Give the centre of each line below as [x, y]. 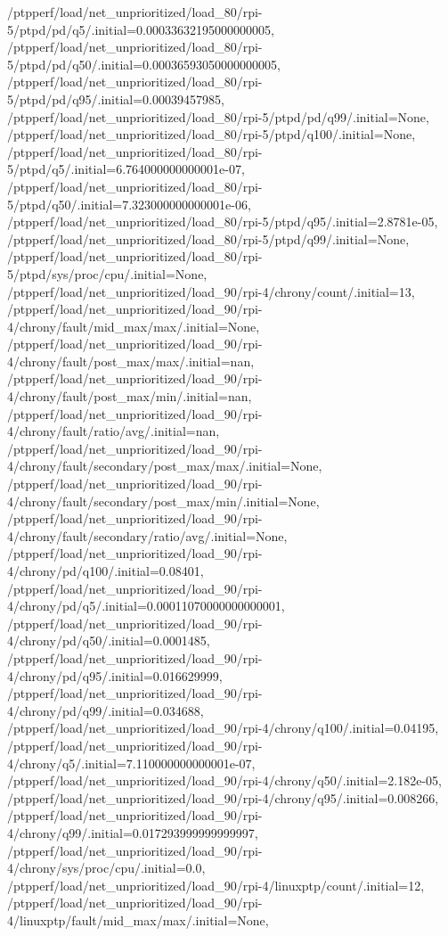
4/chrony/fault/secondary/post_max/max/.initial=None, [165, 466]
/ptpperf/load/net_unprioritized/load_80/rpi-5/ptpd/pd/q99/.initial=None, [218, 116]
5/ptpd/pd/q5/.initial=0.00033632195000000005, [141, 29]
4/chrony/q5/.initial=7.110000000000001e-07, [131, 763]
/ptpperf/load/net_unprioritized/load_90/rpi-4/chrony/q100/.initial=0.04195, [223, 728]
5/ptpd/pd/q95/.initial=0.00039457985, [116, 99]
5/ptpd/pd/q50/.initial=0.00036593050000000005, [144, 64]
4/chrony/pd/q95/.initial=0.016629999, [115, 675]
